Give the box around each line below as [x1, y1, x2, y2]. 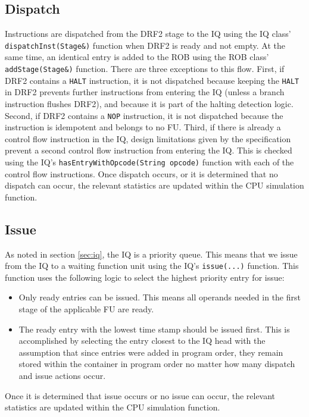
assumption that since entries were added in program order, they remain [18, 346, 283, 358]
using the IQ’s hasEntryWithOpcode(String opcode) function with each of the [5, 155, 294, 168]
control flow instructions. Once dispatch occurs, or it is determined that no [5, 167, 278, 180]
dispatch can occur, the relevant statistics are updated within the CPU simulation [5, 179, 304, 192]
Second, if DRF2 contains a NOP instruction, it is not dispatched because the [5, 109, 283, 121]
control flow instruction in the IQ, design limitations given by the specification [5, 132, 291, 145]
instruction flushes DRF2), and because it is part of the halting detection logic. [5, 97, 294, 109]
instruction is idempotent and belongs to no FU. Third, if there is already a [5, 121, 281, 133]
